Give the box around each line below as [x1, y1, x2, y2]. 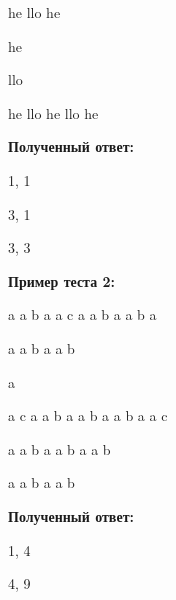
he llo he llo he [8, 102, 99, 123]
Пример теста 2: [8, 270, 116, 291]
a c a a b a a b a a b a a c [8, 405, 168, 426]
